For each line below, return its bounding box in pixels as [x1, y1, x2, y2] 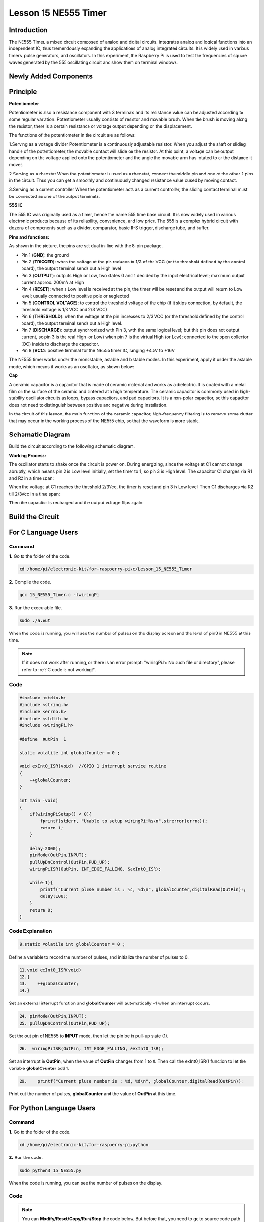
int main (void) [19, 798, 59, 804]
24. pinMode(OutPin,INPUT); [19, 1013, 87, 1019]
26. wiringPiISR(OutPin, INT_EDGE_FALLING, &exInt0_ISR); [19, 1046, 164, 1051]
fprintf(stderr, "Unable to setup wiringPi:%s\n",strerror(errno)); [40, 818, 208, 824]
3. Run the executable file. [9, 605, 62, 611]
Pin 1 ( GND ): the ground [21, 252, 69, 258]
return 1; [40, 825, 64, 830]
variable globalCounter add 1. [9, 1065, 69, 1071]
